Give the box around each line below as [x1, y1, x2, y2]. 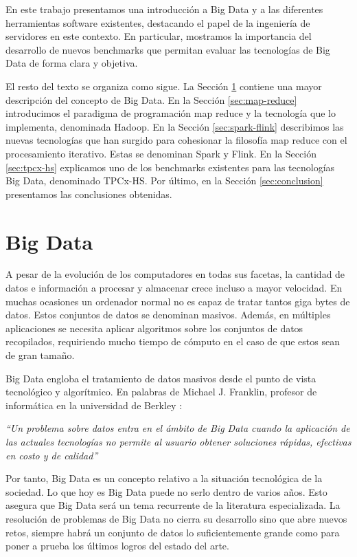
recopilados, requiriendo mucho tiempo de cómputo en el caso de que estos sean [5, 334, 340, 349]
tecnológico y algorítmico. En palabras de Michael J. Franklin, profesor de [5, 384, 317, 399]
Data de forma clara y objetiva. [5, 56, 138, 70]
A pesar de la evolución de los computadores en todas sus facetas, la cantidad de [5, 267, 345, 281]
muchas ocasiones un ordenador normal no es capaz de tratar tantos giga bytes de [5, 294, 350, 308]
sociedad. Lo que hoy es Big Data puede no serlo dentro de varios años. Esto [5, 484, 327, 499]
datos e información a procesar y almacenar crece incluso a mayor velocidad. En [5, 281, 343, 295]
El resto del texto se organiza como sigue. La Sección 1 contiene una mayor [5, 78, 322, 93]
